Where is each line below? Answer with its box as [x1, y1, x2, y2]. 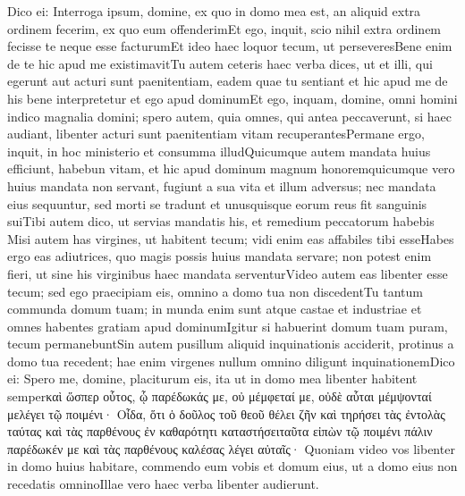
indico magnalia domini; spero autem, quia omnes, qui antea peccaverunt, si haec [7, 106, 452, 125]
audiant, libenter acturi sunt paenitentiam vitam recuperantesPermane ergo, [7, 124, 425, 143]
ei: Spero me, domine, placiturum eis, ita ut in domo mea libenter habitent [7, 369, 418, 388]
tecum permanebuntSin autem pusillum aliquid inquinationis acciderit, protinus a [7, 334, 454, 353]
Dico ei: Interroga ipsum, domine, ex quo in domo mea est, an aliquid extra [7, 2, 421, 20]
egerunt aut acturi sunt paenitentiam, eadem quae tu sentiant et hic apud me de [7, 71, 448, 90]
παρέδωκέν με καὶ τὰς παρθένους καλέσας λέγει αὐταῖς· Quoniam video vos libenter [7, 439, 455, 458]
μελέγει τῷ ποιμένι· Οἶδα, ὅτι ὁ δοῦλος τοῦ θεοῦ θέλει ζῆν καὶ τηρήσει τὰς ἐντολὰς [7, 404, 445, 423]
